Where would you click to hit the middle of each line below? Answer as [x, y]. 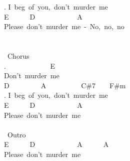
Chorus [18, 55]
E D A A [56, 144]
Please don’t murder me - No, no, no [64, 26]
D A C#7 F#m [65, 85]
